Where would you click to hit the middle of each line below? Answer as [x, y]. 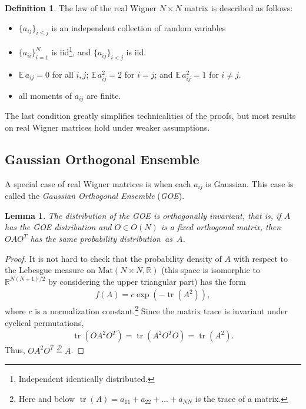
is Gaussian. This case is [250, 183]
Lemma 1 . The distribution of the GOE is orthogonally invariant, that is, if [143, 215]
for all [63, 74]
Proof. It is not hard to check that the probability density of [113, 258]
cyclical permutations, [44, 322]
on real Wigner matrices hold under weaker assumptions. [107, 127]
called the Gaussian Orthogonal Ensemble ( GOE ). [95, 196]
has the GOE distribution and [58, 227]
